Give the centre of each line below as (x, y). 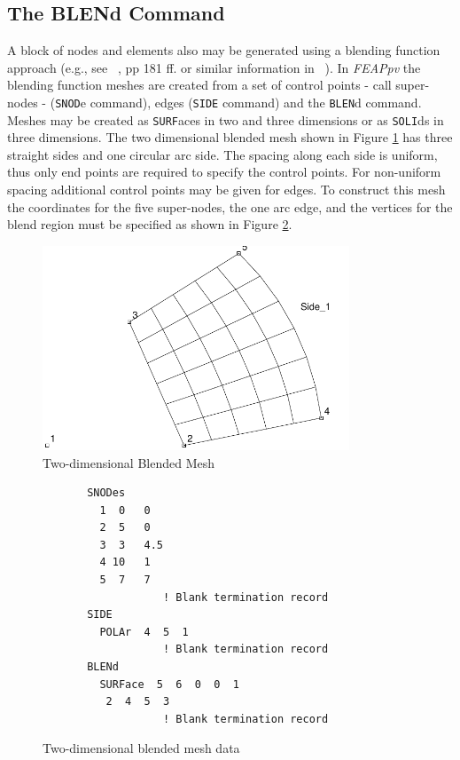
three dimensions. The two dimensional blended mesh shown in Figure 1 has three (230, 137)
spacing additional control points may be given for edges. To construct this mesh (226, 190)
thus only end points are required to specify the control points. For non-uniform (224, 172)
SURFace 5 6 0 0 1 (169, 684)
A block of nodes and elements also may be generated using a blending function (224, 50)
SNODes (106, 493)
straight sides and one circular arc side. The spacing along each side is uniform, (222, 154)
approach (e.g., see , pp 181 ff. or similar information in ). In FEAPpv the (214, 67)
